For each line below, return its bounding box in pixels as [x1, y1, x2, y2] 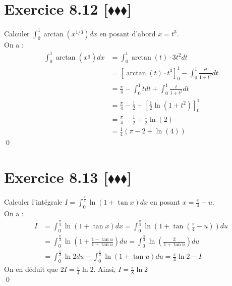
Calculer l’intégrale [4, 197, 63, 207]
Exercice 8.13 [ [4, 166, 108, 187]
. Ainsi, [93, 264, 116, 274]
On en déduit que [4, 264, 58, 274]
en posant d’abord [99, 28, 156, 38]
